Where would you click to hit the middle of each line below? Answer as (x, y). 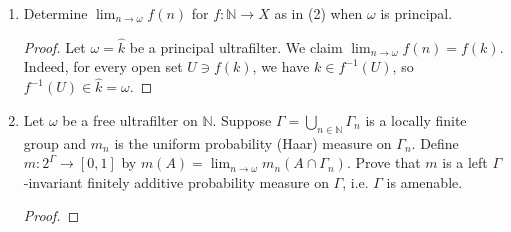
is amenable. (424, 181)
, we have (281, 66)
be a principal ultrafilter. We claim (236, 46)
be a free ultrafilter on (130, 119)
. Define (435, 142)
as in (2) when (318, 13)
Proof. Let (54, 46)
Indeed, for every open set (103, 66)
